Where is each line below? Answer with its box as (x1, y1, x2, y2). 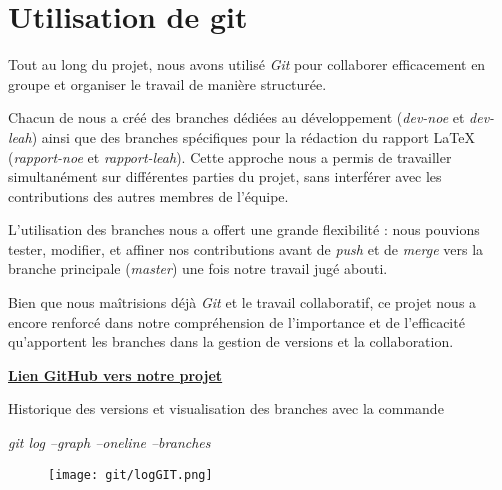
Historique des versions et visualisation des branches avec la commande (8, 398, 444, 419)
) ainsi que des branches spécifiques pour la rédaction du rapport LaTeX (31, 126, 475, 147)
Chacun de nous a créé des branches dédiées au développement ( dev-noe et (8, 107, 465, 128)
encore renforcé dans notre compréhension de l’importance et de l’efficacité (8, 311, 465, 332)
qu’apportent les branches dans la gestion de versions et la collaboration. (8, 331, 454, 352)
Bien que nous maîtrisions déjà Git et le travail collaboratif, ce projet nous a (8, 292, 477, 313)
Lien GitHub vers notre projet (8, 364, 223, 385)
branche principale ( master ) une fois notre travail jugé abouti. (8, 258, 388, 279)
